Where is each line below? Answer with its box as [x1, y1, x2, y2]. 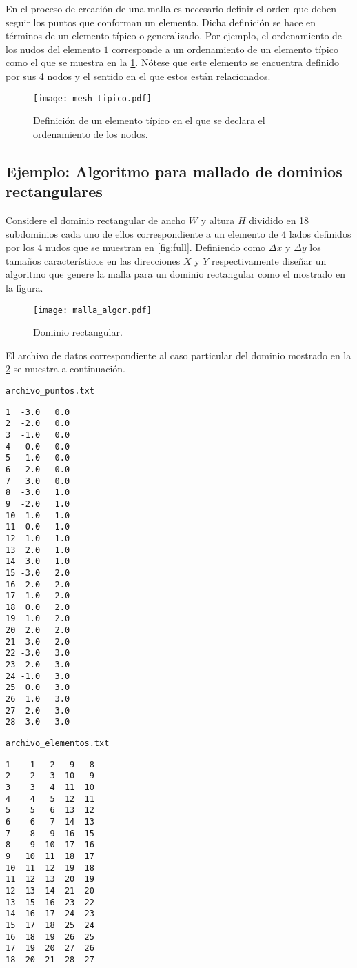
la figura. [6, 280, 43, 294]
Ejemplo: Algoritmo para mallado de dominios [6, 160, 343, 181]
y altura [201, 213, 235, 227]
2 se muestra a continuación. [6, 361, 126, 376]
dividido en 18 [249, 213, 309, 227]
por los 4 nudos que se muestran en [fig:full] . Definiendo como [6, 240, 266, 254]
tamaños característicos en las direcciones [6, 253, 181, 268]
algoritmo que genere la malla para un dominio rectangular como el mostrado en [6, 267, 346, 281]
